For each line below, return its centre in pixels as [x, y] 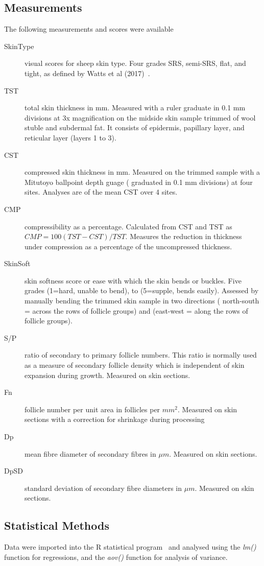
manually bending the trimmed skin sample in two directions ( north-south [142, 301]
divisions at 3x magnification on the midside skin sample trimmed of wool [140, 117]
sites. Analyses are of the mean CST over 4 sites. [101, 192]
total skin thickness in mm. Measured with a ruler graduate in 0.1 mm [135, 108]
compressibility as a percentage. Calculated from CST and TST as [128, 226]
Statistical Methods [57, 525]
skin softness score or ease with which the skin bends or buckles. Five [133, 280]
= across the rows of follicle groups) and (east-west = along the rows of [136, 310]
